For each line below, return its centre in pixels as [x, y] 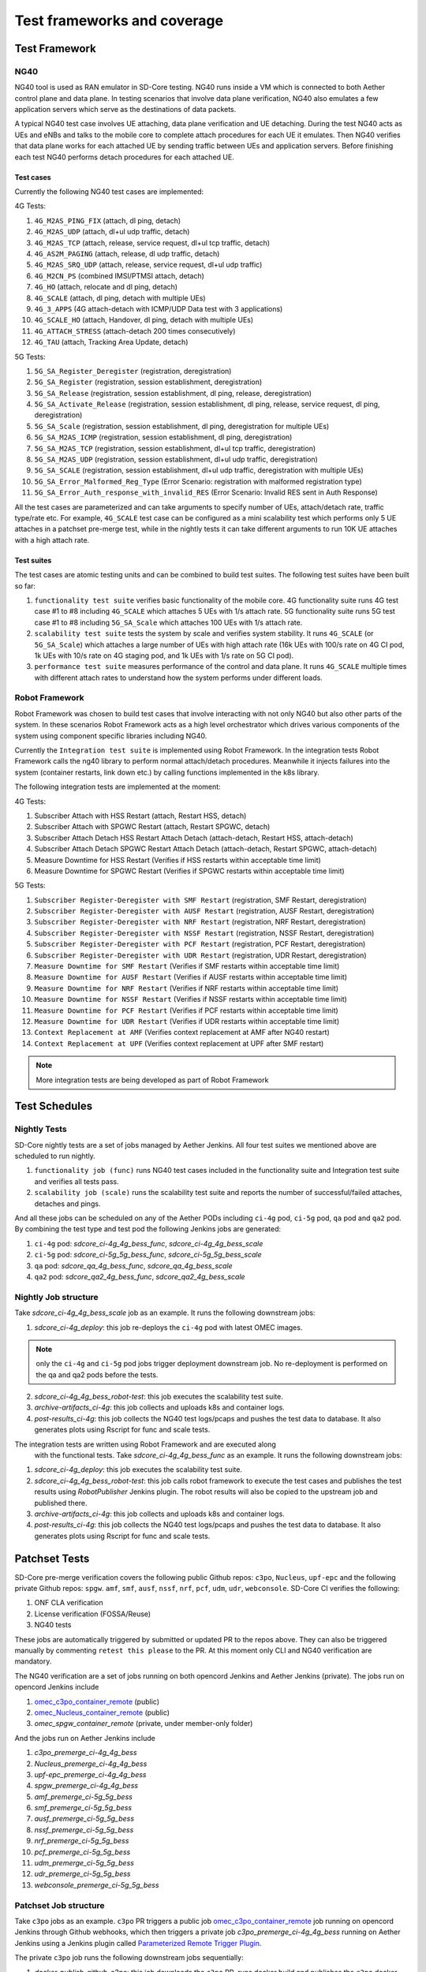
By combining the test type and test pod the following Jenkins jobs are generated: [148, 1229]
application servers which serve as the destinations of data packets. [125, 110]
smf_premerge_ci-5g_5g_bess [83, 1808]
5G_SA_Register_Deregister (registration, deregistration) [133, 371]
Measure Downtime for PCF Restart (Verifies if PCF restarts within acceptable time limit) [186, 1010]
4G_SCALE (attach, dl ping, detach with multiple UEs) [120, 298]
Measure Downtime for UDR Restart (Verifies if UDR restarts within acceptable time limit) [187, 1021]
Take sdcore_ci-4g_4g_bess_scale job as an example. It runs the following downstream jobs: [165, 1313]
